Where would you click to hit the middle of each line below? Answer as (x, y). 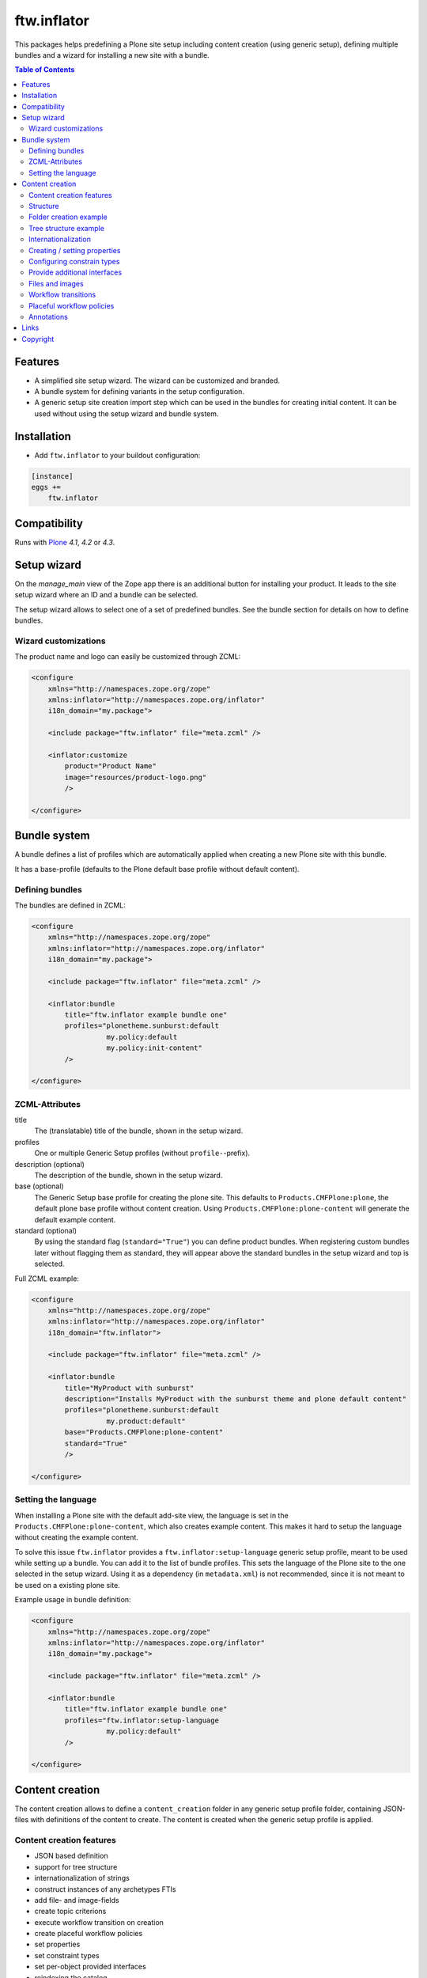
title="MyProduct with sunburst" (129, 1388)
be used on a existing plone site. (67, 1585)
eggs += (46, 487)
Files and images (56, 283)
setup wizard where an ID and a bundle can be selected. (106, 595)
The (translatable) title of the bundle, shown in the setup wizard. (139, 1131)
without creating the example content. (76, 1537)
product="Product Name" (111, 766)
